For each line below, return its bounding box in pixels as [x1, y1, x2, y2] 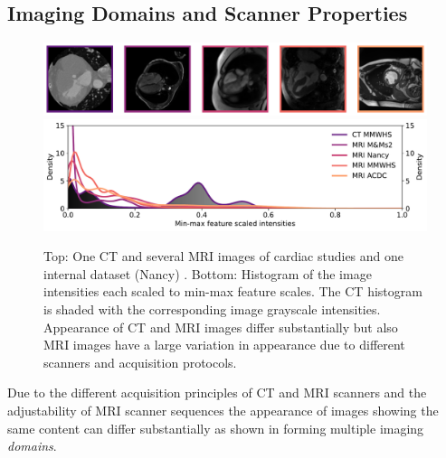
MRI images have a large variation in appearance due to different [43, 335, 405, 354]
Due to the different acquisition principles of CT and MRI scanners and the [7, 383, 427, 402]
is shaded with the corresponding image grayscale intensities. [43, 299, 381, 318]
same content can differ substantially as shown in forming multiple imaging [7, 418, 424, 437]
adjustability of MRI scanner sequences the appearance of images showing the [7, 400, 439, 419]
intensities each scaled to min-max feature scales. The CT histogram [43, 282, 422, 301]
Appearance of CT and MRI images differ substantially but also [43, 317, 398, 336]
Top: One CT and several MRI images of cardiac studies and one [43, 247, 404, 266]
